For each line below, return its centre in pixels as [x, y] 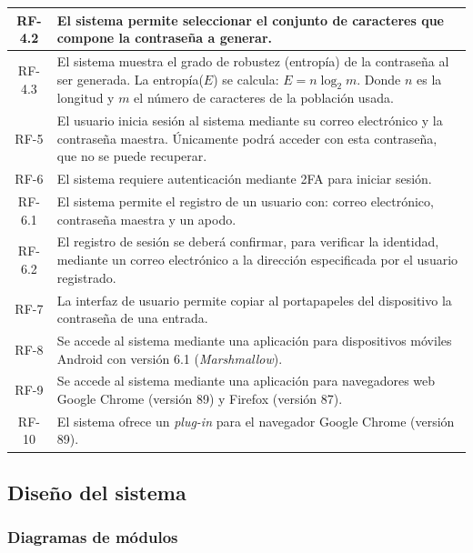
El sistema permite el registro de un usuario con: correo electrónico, [245, 201]
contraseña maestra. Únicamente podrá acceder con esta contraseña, [247, 138]
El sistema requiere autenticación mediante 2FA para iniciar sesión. [244, 179]
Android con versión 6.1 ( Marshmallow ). [170, 358]
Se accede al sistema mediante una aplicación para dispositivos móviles [254, 340]
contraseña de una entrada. [132, 318]
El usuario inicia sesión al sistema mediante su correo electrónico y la [250, 121]
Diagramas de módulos [93, 537]
